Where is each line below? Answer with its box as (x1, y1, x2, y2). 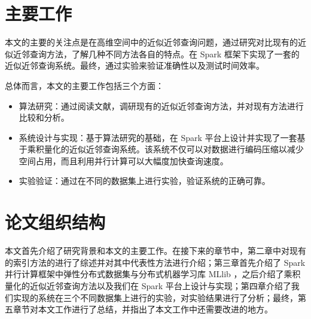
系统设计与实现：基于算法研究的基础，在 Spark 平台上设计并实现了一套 (19, 131, 297, 143)
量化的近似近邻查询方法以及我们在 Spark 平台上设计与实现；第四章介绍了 (5, 279, 291, 292)
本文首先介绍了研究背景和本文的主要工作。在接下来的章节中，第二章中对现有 (5, 244, 306, 257)
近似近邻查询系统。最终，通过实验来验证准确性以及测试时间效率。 (5, 59, 264, 72)
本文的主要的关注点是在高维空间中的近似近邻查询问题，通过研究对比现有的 (5, 36, 298, 48)
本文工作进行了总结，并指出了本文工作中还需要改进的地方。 (38, 303, 273, 315)
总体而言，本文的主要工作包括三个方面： (5, 79, 164, 91)
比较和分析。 (19, 111, 69, 124)
